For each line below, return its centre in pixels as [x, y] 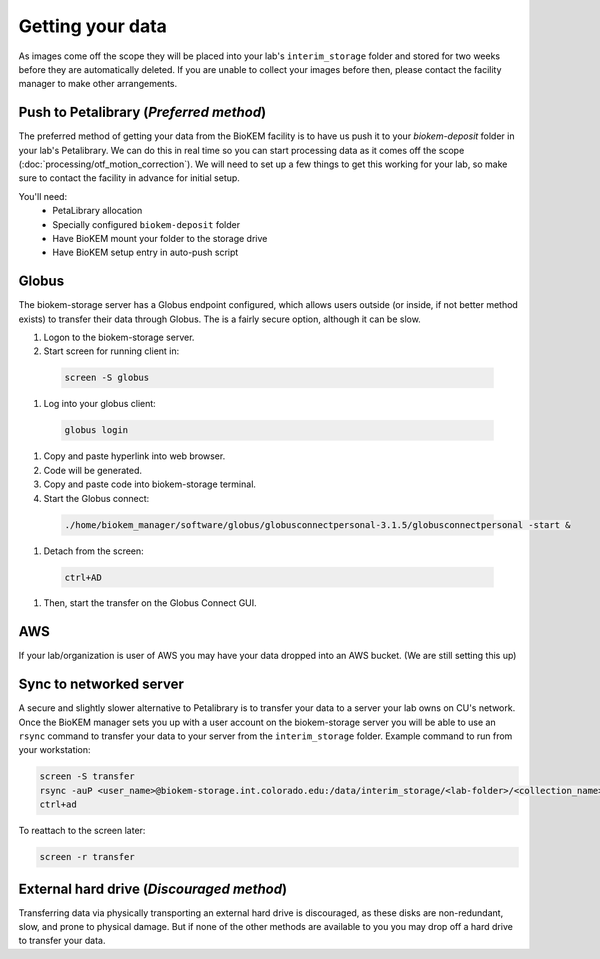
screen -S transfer [87, 776]
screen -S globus [107, 378]
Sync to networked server [101, 684]
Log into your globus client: [100, 404]
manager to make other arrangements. [98, 84]
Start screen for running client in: [111, 351]
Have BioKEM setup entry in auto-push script [145, 252]
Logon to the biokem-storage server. [119, 337]
